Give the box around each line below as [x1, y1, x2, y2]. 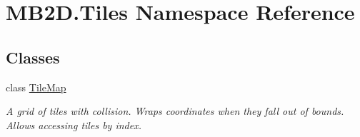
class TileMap [6, 79, 66, 94]
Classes [6, 46, 60, 68]
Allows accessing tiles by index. [6, 117, 141, 132]
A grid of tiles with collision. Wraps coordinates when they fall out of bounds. [6, 103, 344, 118]
